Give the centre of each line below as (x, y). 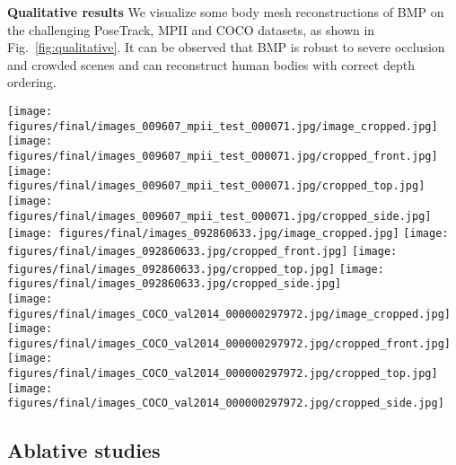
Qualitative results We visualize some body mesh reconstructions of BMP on (226, 12)
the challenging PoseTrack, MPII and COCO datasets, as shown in (191, 29)
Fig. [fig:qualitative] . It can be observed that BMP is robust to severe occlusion (226, 47)
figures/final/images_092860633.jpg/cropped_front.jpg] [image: (202, 251)
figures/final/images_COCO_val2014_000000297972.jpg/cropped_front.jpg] (229, 343)
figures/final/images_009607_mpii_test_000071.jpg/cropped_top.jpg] (216, 186)
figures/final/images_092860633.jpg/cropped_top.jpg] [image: (196, 269)
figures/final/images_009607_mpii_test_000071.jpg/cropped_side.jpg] (219, 216)
